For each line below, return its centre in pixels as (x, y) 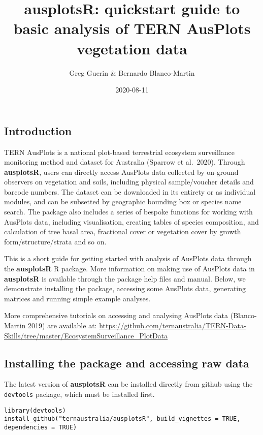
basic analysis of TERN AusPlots (132, 28)
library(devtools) (35, 410)
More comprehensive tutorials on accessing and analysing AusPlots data (116, 315)
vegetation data (132, 48)
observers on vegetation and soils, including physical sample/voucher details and (129, 182)
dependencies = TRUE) (41, 427)
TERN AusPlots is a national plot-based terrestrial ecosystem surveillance (119, 152)
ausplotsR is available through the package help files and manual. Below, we (125, 278)
